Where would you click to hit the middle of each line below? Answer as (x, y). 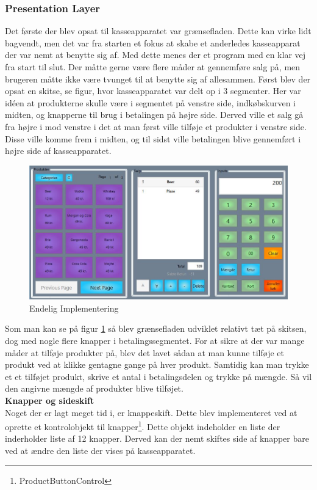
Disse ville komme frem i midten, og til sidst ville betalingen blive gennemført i (153, 138)
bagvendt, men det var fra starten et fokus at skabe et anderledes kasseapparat (153, 42)
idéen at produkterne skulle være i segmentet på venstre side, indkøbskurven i (150, 102)
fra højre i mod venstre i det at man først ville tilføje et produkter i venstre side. (156, 126)
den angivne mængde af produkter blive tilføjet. (94, 388)
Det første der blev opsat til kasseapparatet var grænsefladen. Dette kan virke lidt (158, 31)
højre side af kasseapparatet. (58, 151)
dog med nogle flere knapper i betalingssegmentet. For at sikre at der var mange (155, 340)
